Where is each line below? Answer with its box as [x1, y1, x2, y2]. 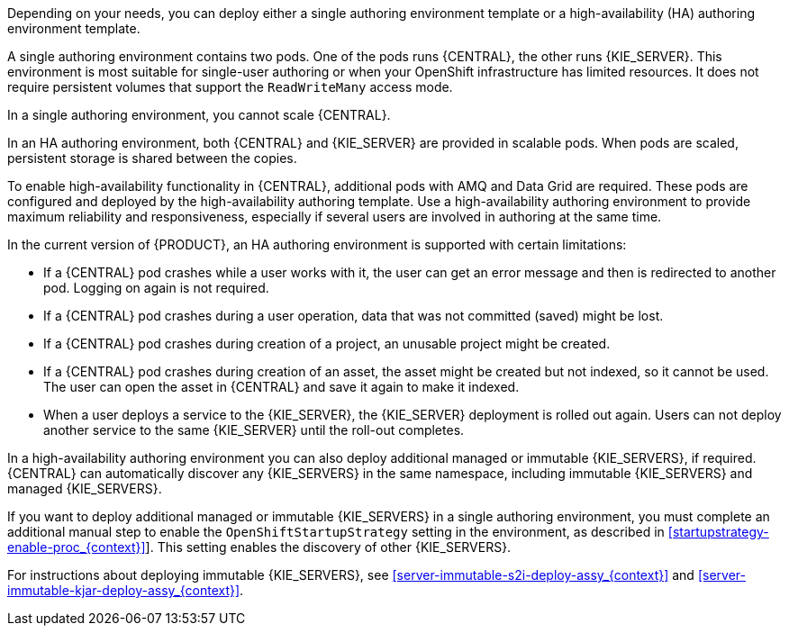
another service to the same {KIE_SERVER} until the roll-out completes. [43, 422, 465, 438]
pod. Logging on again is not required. [43, 280, 269, 295]
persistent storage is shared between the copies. [7, 150, 297, 166]
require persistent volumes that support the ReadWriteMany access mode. [7, 79, 453, 95]
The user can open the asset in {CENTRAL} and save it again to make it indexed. [43, 379, 520, 394]
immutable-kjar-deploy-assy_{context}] [7, 583, 240, 598]
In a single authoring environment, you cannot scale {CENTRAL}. [7, 107, 391, 122]
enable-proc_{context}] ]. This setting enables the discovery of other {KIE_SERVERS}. [7, 539, 512, 555]
